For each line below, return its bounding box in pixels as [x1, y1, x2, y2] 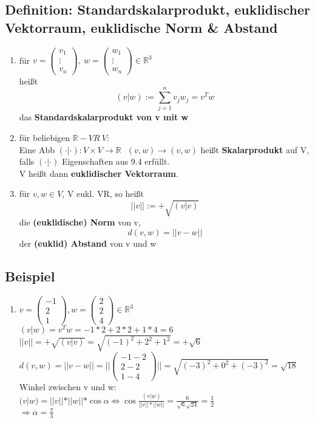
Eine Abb [19, 143, 55, 156]
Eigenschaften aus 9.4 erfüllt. [61, 155, 170, 168]
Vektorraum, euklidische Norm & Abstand [5, 18, 278, 36]
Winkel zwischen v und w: [19, 380, 117, 393]
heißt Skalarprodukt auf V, [200, 143, 310, 156]
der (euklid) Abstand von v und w [19, 237, 157, 250]
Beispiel [5, 267, 55, 286]
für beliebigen [19, 131, 70, 143]
